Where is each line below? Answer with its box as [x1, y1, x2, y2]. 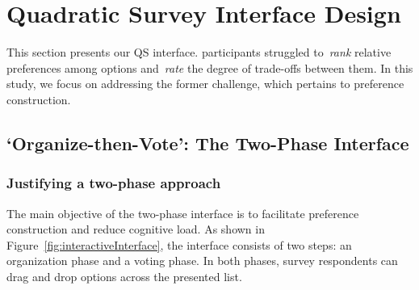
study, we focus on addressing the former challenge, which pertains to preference [6, 75, 404, 92]
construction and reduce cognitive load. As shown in [6, 221, 265, 237]
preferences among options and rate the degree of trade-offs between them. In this [6, 59, 413, 76]
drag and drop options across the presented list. [6, 267, 242, 284]
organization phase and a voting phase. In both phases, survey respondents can [6, 252, 398, 269]
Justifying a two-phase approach [6, 173, 221, 193]
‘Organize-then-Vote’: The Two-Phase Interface [6, 130, 409, 155]
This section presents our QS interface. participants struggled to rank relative [6, 44, 392, 61]
